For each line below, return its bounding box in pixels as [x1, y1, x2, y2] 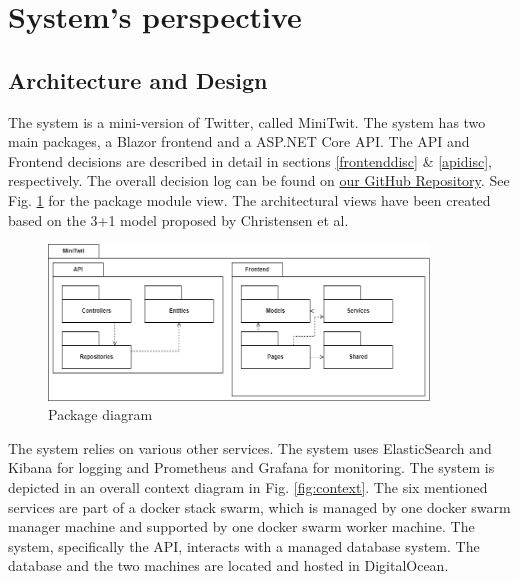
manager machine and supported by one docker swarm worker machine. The [8, 516, 475, 537]
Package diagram [48, 404, 153, 425]
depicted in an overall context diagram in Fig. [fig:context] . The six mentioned [8, 476, 488, 497]
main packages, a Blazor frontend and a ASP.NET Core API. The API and [8, 131, 470, 152]
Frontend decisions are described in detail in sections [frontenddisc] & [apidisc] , [8, 150, 492, 171]
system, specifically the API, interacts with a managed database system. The [8, 535, 480, 556]
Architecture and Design [8, 64, 268, 95]
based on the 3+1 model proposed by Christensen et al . [8, 209, 349, 230]
